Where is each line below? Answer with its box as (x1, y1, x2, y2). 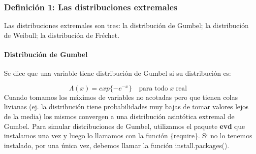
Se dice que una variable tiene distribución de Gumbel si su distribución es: (4, 68, 231, 78)
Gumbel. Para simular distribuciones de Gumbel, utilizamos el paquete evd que (4, 121, 245, 131)
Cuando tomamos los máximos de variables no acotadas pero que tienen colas (4, 92, 238, 102)
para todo (139, 85, 168, 92)
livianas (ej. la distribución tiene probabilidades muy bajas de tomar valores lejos (4, 101, 249, 112)
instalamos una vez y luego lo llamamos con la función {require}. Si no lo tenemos (4, 130, 252, 141)
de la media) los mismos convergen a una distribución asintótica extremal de (4, 111, 235, 121)
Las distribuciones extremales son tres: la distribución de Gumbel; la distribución (4, 20, 249, 31)
